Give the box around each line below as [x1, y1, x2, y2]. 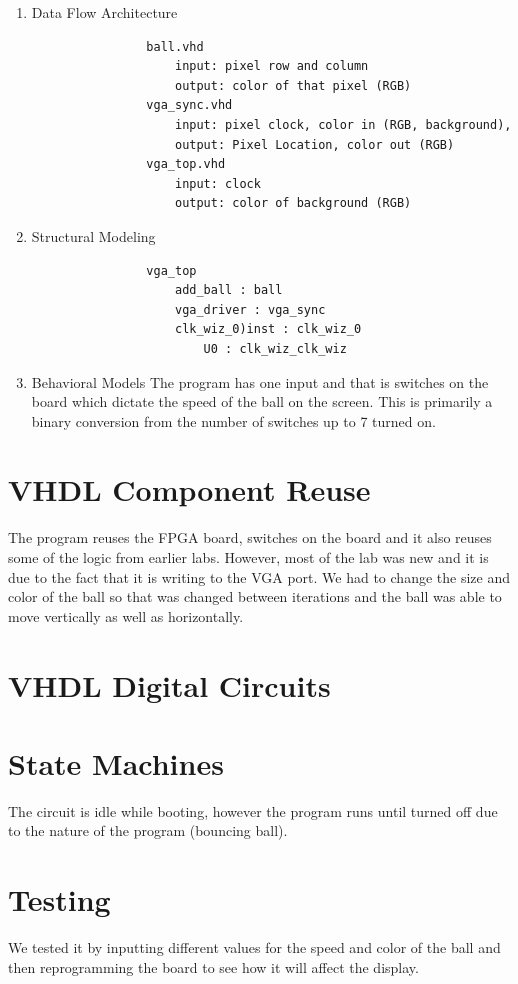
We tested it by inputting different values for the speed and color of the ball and [8, 937, 501, 958]
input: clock [174, 176, 261, 191]
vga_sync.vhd [146, 98, 233, 113]
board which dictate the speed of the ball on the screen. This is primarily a [31, 391, 493, 412]
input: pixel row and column [174, 59, 369, 74]
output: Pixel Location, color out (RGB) [174, 137, 455, 152]
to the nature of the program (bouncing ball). [8, 820, 288, 841]
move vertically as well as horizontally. [8, 605, 244, 626]
